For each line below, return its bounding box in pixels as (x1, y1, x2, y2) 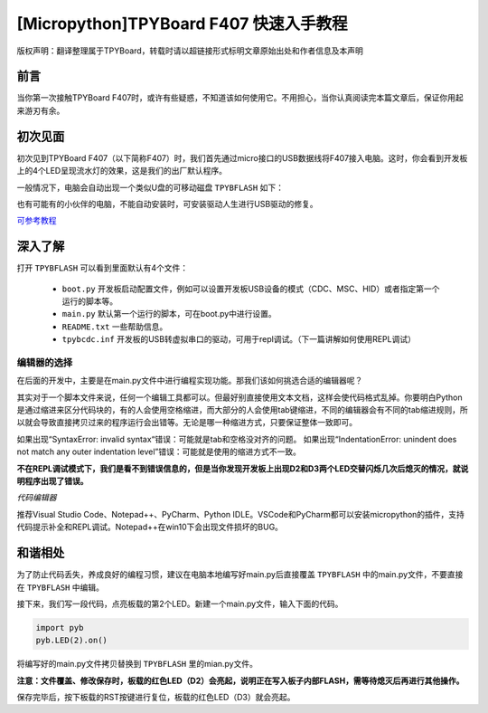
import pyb (35, 623, 84, 632)
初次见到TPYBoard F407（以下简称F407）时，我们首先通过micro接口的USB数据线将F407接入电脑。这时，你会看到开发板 (16, 152, 468, 163)
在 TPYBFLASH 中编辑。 (16, 582, 104, 593)
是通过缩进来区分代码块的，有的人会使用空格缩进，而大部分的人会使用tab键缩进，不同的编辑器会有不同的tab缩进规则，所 (16, 404, 469, 415)
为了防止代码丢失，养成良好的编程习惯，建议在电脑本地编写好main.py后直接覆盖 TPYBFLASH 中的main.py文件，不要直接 (16, 569, 464, 580)
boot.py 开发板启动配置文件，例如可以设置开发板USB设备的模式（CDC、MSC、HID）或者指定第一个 (61, 283, 440, 294)
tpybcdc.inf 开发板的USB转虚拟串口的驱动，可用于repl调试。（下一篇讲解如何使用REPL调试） (61, 334, 416, 345)
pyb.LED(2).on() (35, 635, 108, 646)
